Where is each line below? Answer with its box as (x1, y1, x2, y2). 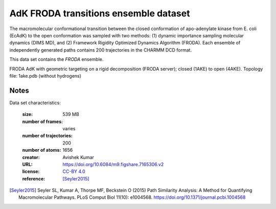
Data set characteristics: (9, 100, 61, 106)
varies (62, 125, 76, 131)
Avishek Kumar (62, 154, 95, 160)
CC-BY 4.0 (62, 169, 85, 175)
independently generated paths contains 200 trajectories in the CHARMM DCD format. (9, 47, 192, 53)
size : (22, 111, 33, 118)
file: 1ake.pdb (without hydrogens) (9, 73, 82, 79)
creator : (22, 154, 40, 160)
